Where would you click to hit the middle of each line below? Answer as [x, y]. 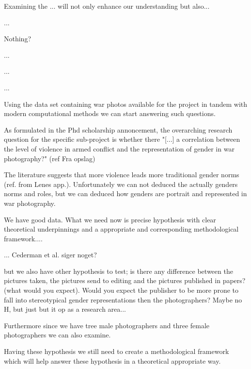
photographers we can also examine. [57, 335]
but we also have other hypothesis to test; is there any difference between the [118, 271]
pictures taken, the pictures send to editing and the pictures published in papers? [125, 280]
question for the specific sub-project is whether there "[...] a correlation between [122, 139]
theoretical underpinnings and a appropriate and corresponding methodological [121, 229]
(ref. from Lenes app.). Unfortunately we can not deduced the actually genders [121, 184]
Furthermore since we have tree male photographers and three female [107, 325]
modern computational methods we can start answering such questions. [110, 113]
